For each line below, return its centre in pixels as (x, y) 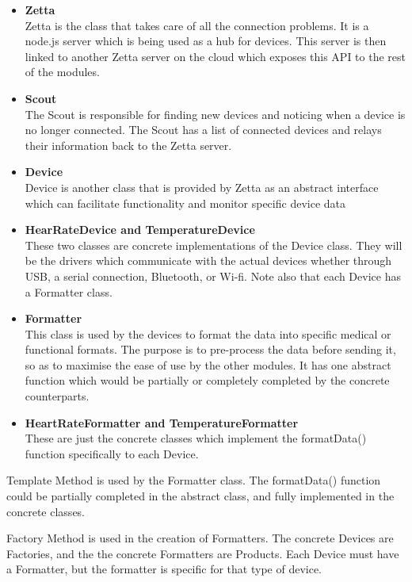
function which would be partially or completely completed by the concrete (207, 380)
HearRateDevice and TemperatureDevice (140, 230)
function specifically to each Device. (112, 453)
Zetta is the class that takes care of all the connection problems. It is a (197, 25)
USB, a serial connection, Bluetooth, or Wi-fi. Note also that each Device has (213, 276)
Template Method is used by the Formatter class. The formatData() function (194, 480)
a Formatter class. (69, 291)
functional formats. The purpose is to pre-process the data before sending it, (210, 349)
